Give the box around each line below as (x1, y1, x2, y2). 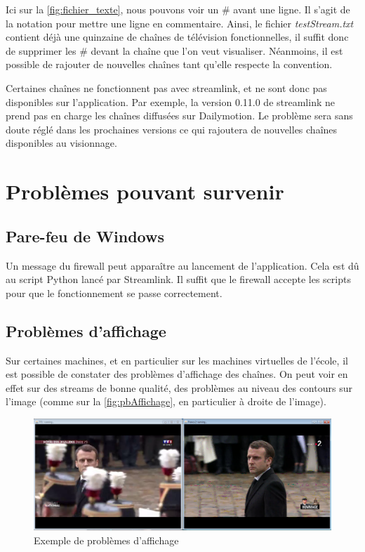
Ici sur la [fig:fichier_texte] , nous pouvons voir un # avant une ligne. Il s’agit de (6, 2, 350, 16)
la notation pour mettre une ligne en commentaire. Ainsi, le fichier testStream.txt (6, 15, 354, 30)
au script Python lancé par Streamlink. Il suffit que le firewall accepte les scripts (6, 272, 351, 287)
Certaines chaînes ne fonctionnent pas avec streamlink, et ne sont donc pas (6, 80, 327, 95)
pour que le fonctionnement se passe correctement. (6, 285, 223, 300)
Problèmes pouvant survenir (6, 177, 284, 206)
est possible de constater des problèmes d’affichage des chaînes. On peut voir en (6, 367, 348, 381)
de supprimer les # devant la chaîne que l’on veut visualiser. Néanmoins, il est (6, 43, 343, 58)
